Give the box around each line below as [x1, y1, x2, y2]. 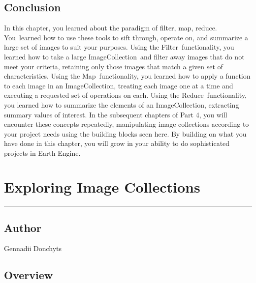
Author [4, 220, 41, 235]
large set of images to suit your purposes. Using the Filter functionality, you [4, 42, 234, 52]
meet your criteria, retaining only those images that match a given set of [4, 61, 223, 71]
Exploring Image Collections [4, 176, 200, 197]
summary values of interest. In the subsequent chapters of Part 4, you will [4, 109, 227, 119]
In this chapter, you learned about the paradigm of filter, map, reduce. [4, 23, 217, 33]
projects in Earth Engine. [4, 147, 81, 158]
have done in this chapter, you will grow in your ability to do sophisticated [4, 138, 230, 148]
